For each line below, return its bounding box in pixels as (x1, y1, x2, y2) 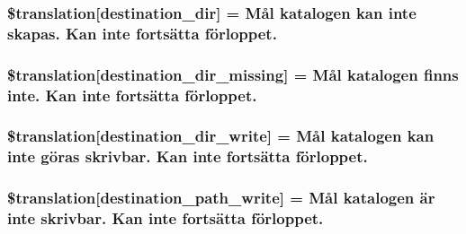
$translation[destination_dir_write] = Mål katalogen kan (7, 125, 435, 147)
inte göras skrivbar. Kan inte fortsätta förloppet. (7, 145, 368, 168)
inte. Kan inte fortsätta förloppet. (7, 83, 257, 106)
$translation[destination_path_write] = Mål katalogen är (7, 186, 435, 209)
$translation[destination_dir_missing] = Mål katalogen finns (7, 63, 459, 85)
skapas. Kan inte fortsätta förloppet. (7, 22, 277, 44)
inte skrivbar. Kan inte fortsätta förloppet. (7, 207, 324, 230)
